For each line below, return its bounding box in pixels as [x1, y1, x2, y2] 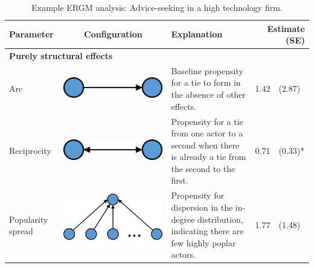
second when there [171, 138, 240, 151]
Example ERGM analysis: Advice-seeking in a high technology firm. [31, 1, 283, 13]
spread [9, 225, 33, 237]
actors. [171, 248, 196, 261]
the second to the [171, 162, 235, 174]
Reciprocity [9, 144, 51, 157]
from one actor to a [171, 127, 243, 139]
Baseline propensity [171, 64, 243, 77]
